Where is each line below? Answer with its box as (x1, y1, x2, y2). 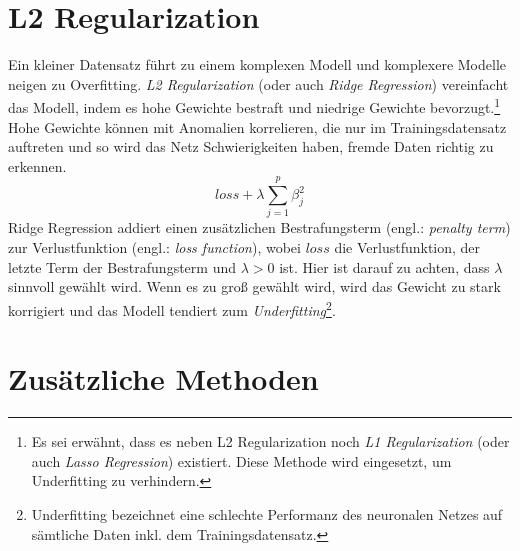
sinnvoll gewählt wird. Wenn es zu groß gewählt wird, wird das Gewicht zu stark (8, 276, 501, 297)
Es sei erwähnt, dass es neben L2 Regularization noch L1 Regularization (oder (31, 431, 510, 452)
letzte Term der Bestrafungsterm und (8, 256, 236, 277)
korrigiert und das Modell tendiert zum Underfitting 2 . (8, 296, 336, 320)
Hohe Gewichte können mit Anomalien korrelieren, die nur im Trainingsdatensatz (8, 116, 507, 137)
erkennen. (8, 155, 67, 176)
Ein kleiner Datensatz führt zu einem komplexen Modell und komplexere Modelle (8, 54, 506, 75)
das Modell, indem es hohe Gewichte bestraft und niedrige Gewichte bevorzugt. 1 (8, 94, 501, 117)
